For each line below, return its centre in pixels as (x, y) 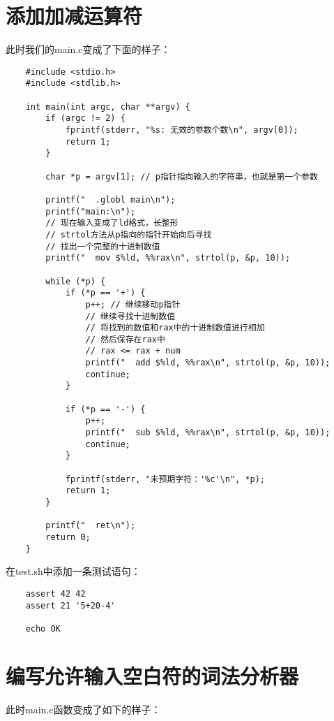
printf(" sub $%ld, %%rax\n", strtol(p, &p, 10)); (208, 433)
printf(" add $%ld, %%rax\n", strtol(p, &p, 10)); (208, 363)
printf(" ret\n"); (91, 526)
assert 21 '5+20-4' (70, 605)
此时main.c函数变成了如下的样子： (83, 709)
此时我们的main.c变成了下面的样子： (88, 49)
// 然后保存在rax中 (125, 339)
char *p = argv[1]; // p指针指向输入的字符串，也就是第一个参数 (182, 176)
